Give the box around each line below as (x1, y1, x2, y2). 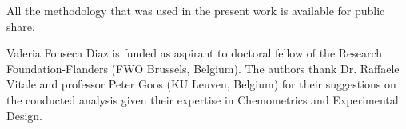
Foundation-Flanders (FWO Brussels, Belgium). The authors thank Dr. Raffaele (6, 60, 400, 76)
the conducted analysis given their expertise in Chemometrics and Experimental (6, 91, 399, 107)
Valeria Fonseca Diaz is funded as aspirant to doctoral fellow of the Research (6, 45, 383, 61)
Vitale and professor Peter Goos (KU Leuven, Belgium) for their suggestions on (6, 76, 396, 92)
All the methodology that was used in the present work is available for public (6, 2, 385, 18)
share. (6, 18, 35, 34)
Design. (6, 107, 42, 123)
